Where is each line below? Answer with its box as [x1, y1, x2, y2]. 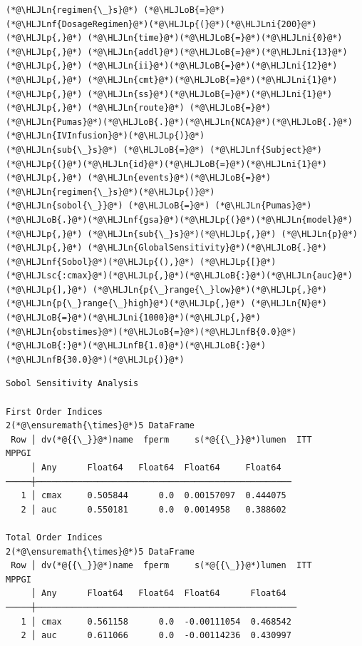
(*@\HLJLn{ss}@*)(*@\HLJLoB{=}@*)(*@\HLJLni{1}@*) [87, 89, 333, 99]
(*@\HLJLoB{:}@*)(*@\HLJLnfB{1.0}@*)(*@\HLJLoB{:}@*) [6, 340, 267, 351]
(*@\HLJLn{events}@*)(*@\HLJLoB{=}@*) [87, 173, 271, 183]
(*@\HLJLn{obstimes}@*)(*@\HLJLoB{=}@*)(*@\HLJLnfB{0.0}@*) [6, 326, 297, 337]
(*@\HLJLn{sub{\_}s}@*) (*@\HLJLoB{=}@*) [6, 144, 205, 155]
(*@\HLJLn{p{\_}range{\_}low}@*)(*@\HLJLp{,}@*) [92, 284, 328, 295]
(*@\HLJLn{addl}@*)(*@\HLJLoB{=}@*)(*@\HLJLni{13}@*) [87, 46, 348, 57]
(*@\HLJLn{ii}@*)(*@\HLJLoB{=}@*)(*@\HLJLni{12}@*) [87, 61, 338, 71]
